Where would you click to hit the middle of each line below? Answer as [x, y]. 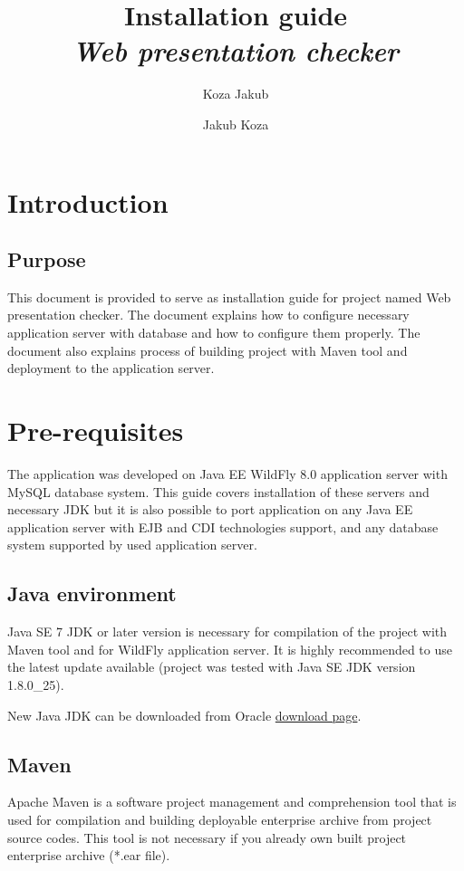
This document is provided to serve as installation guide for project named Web [229, 297]
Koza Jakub [236, 94]
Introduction [88, 201]
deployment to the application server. [111, 368]
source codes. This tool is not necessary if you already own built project [207, 837]
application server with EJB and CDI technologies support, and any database [223, 526]
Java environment [92, 593]
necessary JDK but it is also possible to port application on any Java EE [210, 509]
